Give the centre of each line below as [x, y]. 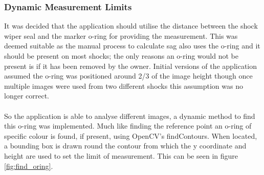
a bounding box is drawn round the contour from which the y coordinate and [125, 146]
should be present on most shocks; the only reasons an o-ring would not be [121, 56]
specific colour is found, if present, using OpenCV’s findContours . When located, [131, 135]
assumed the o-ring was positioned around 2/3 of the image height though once [128, 76]
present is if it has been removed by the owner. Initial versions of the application [131, 66]
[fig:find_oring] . [29, 166]
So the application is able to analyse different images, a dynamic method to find [130, 116]
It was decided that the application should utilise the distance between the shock [131, 26]
